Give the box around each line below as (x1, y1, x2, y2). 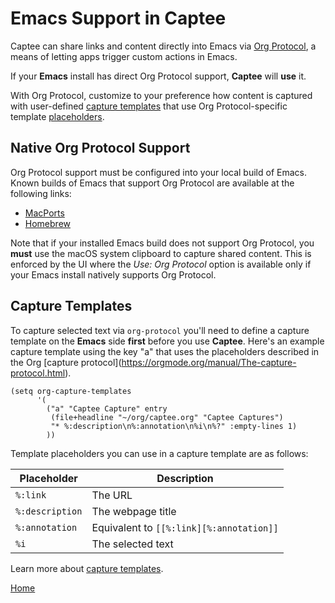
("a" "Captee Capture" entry (46, 403, 168, 414)
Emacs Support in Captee (10, 7, 227, 30)
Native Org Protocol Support (10, 140, 191, 157)
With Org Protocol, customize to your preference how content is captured (10, 89, 313, 101)
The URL (91, 488, 133, 502)
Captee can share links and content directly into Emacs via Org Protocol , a (10, 40, 317, 52)
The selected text (91, 537, 174, 551)
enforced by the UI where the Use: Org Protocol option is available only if (10, 258, 312, 270)
